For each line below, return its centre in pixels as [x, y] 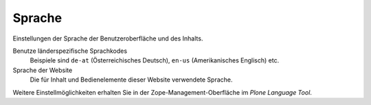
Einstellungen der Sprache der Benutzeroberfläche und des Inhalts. [108, 38]
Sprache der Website [43, 70]
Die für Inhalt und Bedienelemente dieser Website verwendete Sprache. [131, 80]
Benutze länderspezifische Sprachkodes [70, 51]
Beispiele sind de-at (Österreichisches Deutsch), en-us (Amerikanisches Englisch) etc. [155, 60]
